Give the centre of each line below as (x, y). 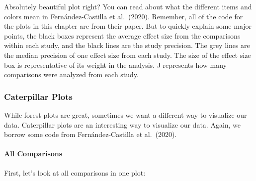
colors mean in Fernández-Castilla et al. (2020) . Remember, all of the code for (124, 16)
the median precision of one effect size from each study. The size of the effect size (128, 55)
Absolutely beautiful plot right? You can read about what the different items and (128, 6)
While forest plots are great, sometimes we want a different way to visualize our (126, 114)
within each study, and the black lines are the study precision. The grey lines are (127, 45)
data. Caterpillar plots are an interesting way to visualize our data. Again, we (123, 124)
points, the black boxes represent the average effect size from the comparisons (122, 35)
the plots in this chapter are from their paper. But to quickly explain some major (128, 26)
